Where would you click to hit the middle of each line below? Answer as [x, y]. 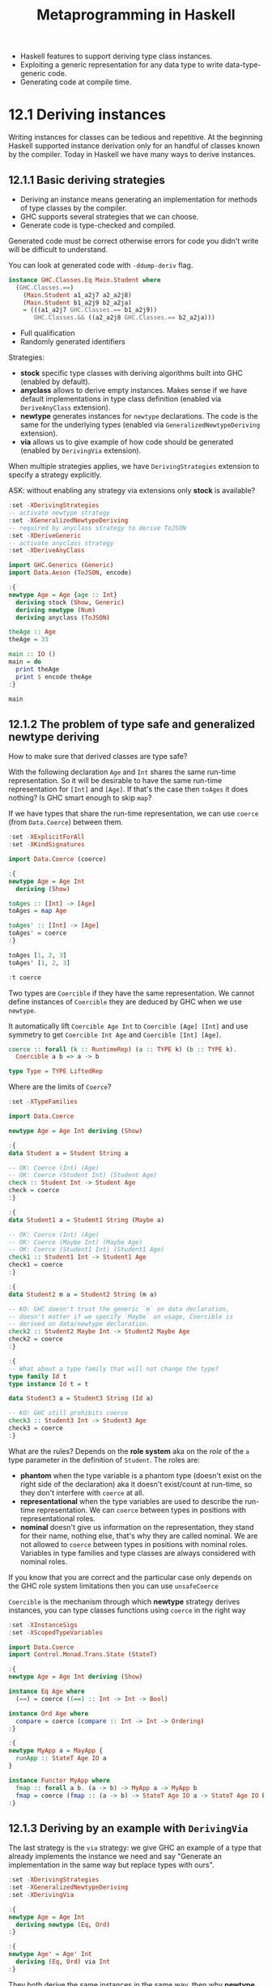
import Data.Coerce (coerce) [57, 859]
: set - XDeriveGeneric [45, 535]
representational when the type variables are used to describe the [132, 1501]
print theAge [38, 669]
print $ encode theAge [54, 677]
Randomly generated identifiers [72, 342]
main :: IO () [32, 654]
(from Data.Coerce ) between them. [66, 822]
